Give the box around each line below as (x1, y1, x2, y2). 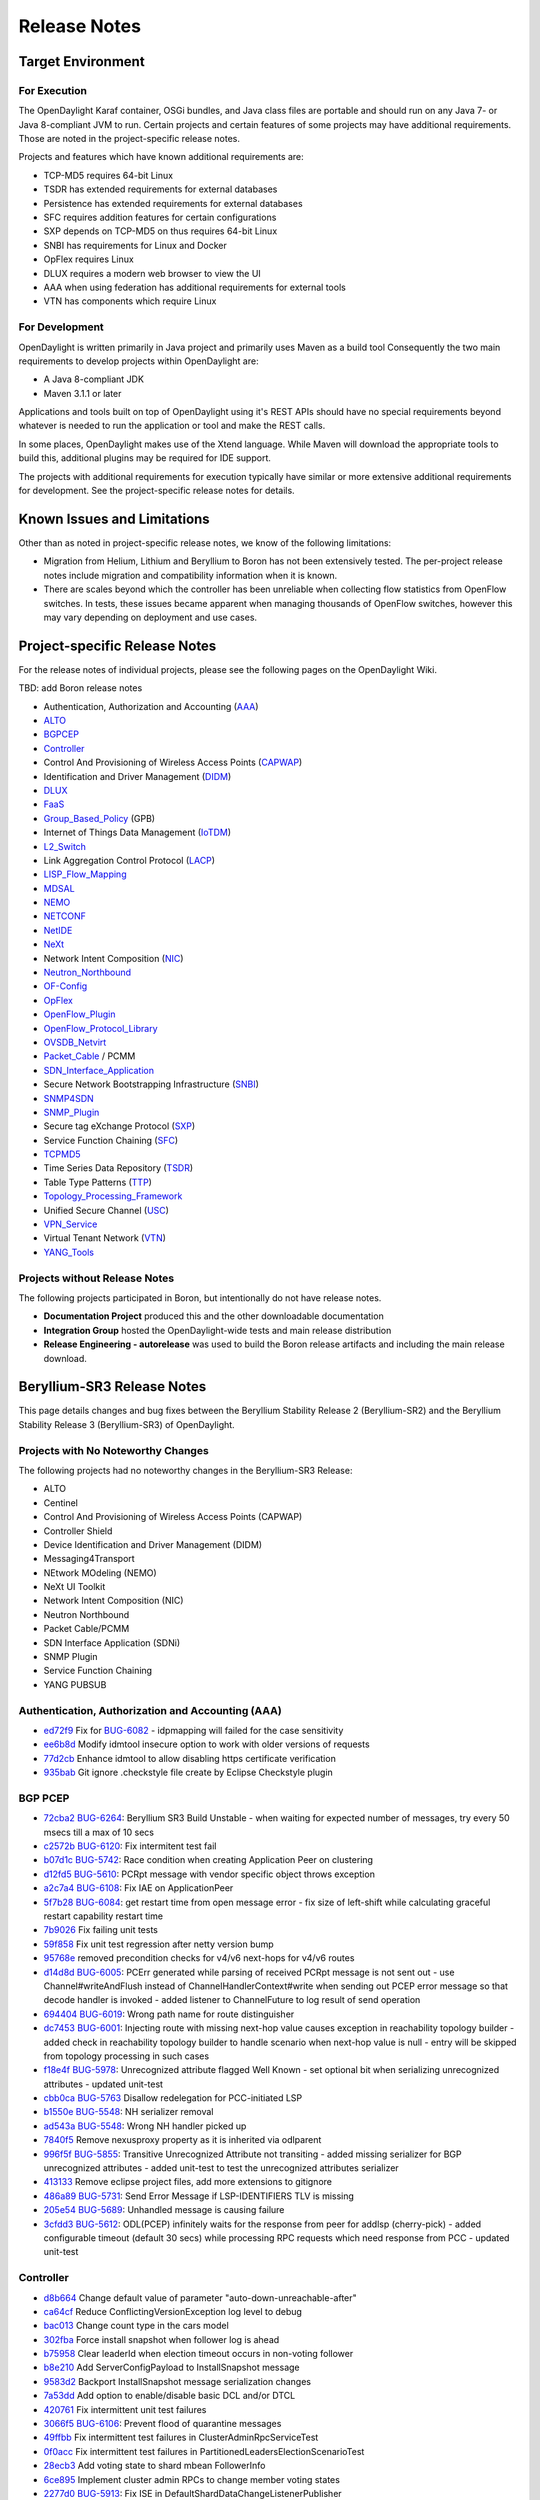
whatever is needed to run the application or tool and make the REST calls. (18, 420, 326, 432)
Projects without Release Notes (18, 1271, 175, 1285)
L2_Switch (43, 840, 87, 852)
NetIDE (43, 924, 73, 936)
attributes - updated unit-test (43, 2078, 164, 2090)
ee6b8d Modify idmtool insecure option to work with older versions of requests (43, 1738, 370, 1750)
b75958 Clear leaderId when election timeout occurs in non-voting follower (43, 2348, 354, 2360)
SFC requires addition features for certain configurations (43, 211, 277, 224)
